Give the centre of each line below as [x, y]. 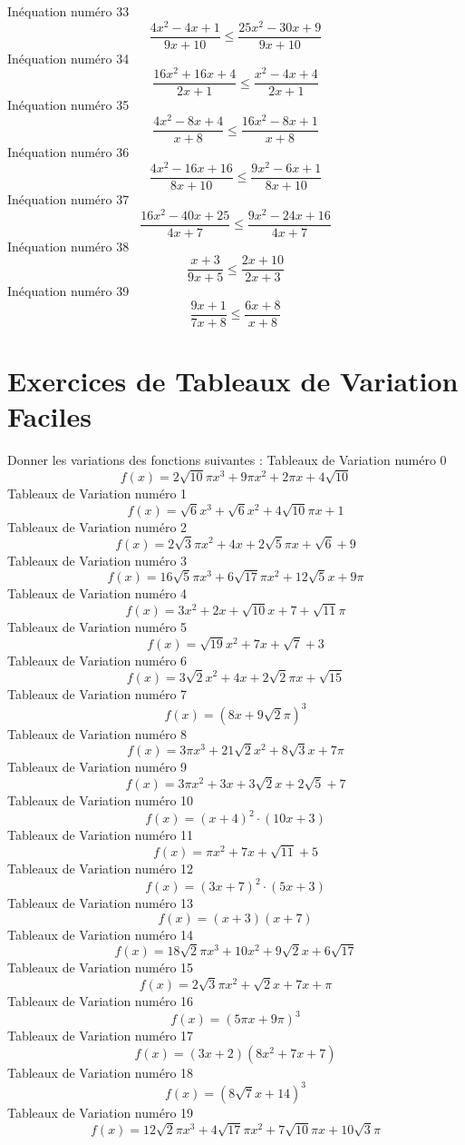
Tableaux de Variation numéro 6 [97, 660]
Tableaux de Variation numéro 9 [97, 767]
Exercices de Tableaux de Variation [233, 381]
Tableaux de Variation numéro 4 [97, 593]
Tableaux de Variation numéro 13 [101, 903]
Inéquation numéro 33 [68, 11]
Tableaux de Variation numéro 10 [101, 800]
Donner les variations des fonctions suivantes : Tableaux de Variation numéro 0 [227, 460]
